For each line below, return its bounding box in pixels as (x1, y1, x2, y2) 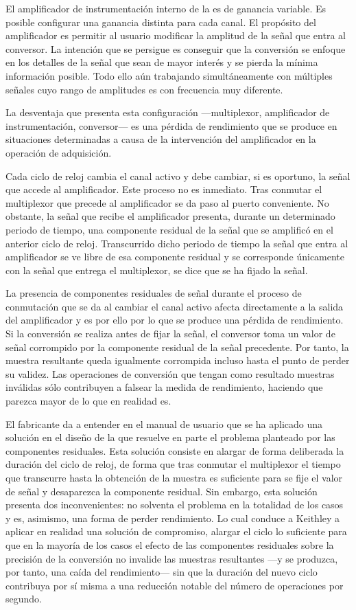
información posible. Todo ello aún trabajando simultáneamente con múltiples (5, 68, 333, 82)
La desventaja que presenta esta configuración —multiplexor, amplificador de (5, 105, 330, 120)
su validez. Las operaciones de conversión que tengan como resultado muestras (5, 366, 335, 381)
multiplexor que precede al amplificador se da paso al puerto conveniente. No (5, 195, 329, 210)
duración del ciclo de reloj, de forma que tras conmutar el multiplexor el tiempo (5, 457, 341, 471)
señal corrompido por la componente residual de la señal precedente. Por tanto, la (5, 339, 349, 354)
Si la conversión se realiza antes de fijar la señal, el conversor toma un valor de (5, 326, 335, 341)
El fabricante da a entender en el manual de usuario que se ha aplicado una (5, 416, 323, 431)
